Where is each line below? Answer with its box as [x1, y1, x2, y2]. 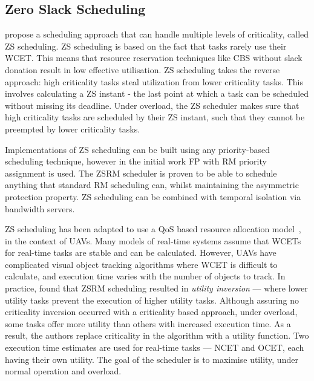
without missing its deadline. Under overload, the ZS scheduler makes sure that [5, 99, 299, 111]
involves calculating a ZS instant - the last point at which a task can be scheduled [5, 87, 309, 100]
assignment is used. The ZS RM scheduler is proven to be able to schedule [5, 166, 277, 179]
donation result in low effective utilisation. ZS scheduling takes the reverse [5, 63, 280, 76]
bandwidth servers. [5, 202, 75, 215]
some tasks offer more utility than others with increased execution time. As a [5, 317, 291, 330]
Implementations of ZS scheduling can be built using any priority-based [5, 143, 270, 155]
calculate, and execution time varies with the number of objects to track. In [5, 270, 286, 282]
